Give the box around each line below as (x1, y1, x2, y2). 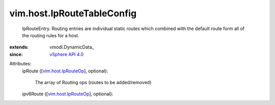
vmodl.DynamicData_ (49, 44, 94, 50)
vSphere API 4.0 (49, 51, 84, 57)
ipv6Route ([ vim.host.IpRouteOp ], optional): (22, 91, 114, 97)
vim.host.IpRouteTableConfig (9, 8, 137, 19)
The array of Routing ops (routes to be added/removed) (35, 79, 152, 85)
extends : (9, 44, 29, 50)
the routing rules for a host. (22, 32, 79, 38)
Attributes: (9, 61, 32, 67)
